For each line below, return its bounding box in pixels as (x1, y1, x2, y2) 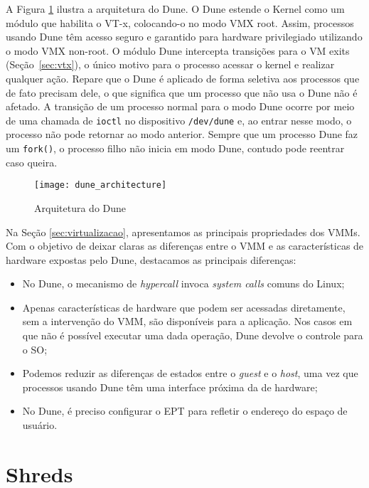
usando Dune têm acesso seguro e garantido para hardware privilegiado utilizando (6, 29, 363, 44)
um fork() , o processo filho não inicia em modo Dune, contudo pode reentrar (6, 141, 345, 155)
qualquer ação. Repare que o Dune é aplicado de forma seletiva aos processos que (6, 70, 360, 85)
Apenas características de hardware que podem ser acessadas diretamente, (22, 299, 346, 314)
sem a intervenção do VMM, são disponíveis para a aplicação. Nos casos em (22, 314, 353, 329)
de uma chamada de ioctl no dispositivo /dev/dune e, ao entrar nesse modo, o (6, 112, 352, 127)
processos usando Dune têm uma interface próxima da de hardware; (22, 379, 318, 394)
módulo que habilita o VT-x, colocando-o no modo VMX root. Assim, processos (6, 15, 354, 30)
